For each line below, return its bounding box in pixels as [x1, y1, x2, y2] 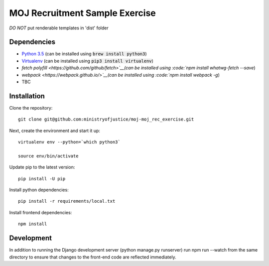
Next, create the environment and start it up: [9, 128, 101, 133]
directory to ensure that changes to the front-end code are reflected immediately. [9, 254, 176, 260]
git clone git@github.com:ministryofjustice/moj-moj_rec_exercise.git [18, 117, 194, 122]
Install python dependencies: [9, 187, 69, 193]
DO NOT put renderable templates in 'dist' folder [9, 25, 109, 31]
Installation [9, 92, 45, 100]
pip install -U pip [18, 176, 66, 181]
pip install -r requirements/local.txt [18, 198, 116, 204]
